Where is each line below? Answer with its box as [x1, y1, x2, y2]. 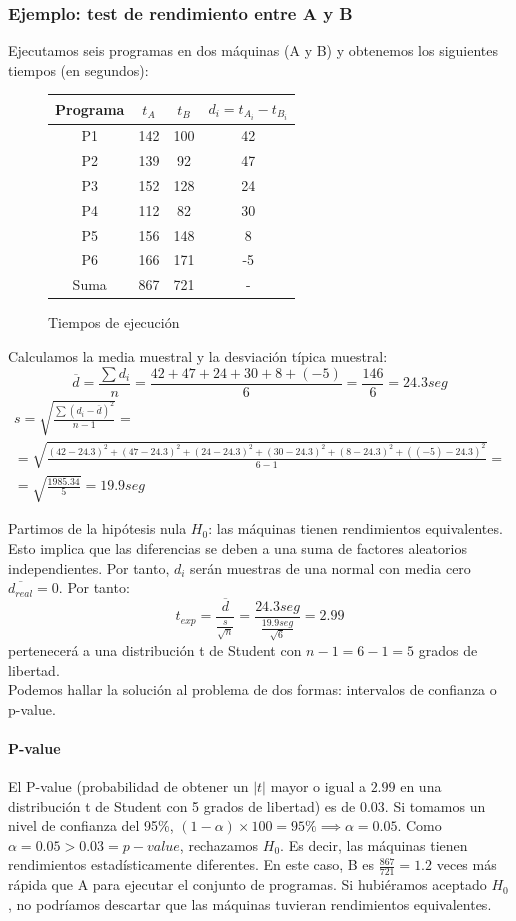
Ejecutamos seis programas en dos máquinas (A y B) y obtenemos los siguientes [8, 40, 498, 61]
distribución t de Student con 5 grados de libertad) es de [8, 795, 356, 816]
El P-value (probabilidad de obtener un [8, 776, 249, 797]
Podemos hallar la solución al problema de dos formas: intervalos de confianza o [8, 679, 497, 700]
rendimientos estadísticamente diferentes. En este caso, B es [8, 854, 375, 875]
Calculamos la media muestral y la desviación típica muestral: [8, 346, 388, 366]
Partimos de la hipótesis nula [8, 518, 187, 539]
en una [400, 776, 442, 797]
